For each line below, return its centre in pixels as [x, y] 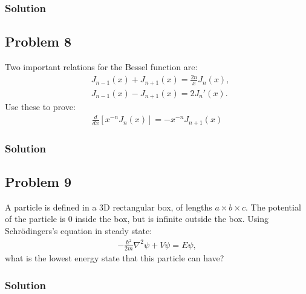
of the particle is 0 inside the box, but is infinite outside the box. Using [137, 219]
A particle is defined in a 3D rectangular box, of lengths [109, 207]
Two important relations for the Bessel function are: [101, 67]
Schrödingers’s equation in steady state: [79, 230]
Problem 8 [38, 41]
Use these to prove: [40, 107]
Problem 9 [38, 181]
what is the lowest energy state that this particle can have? [115, 258]
